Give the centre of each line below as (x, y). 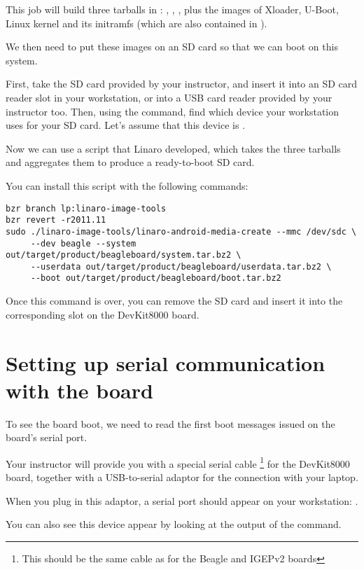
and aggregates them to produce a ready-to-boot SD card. (130, 162)
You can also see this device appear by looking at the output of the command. (174, 524)
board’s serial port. (47, 437)
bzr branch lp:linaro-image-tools (86, 208)
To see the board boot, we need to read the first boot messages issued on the (170, 423)
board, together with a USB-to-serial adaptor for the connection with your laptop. (182, 477)
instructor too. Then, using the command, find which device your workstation (173, 111)
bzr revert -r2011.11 (56, 220)
